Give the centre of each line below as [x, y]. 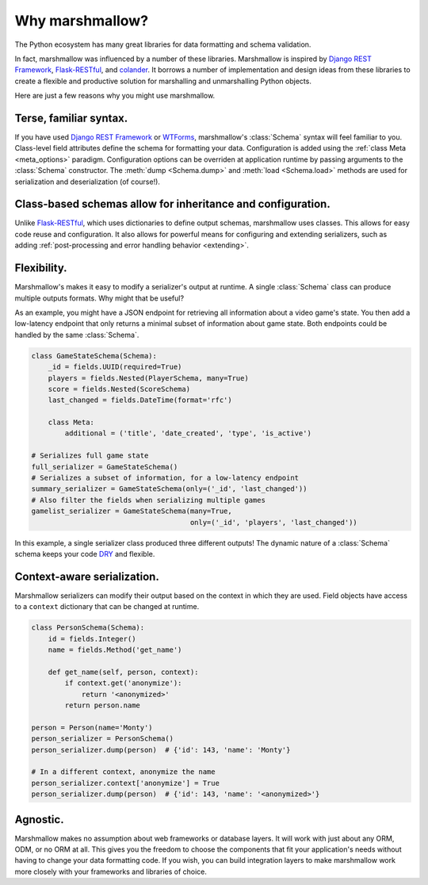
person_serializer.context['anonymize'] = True [125, 783]
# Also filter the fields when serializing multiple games [148, 500]
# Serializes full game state [90, 456]
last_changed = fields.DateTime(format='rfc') [140, 400]
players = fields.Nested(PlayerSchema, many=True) [148, 378]
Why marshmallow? [82, 21]
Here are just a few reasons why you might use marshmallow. [115, 96]
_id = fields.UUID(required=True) [115, 367]
